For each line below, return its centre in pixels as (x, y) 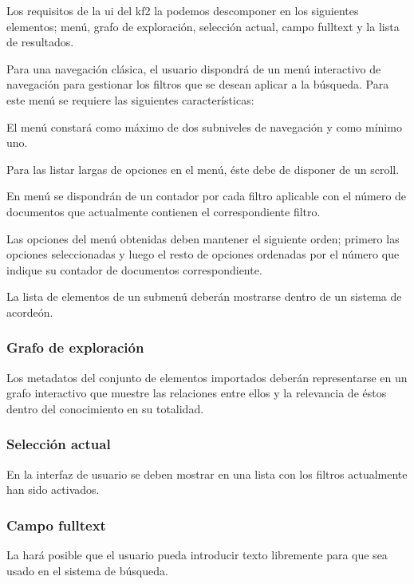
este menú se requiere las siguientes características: (130, 99)
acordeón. (30, 312)
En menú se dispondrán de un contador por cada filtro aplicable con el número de (207, 196)
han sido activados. (53, 489)
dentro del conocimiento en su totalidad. (105, 408)
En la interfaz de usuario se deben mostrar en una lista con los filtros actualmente (207, 474)
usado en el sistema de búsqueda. (87, 570)
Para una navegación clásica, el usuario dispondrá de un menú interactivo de (194, 68)
